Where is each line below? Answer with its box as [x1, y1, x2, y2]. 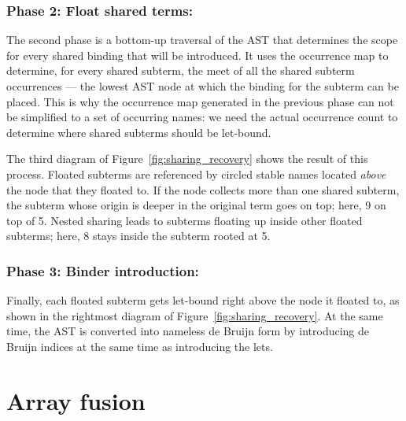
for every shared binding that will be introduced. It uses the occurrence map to [6, 46, 389, 63]
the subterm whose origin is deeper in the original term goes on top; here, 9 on [6, 197, 386, 213]
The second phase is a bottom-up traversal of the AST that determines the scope [6, 31, 398, 48]
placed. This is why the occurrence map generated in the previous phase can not [6, 93, 394, 109]
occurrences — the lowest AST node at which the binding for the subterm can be [6, 78, 399, 94]
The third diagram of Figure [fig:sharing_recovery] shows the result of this [6, 150, 368, 167]
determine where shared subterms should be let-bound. [6, 124, 271, 140]
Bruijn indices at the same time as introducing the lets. [6, 338, 273, 354]
